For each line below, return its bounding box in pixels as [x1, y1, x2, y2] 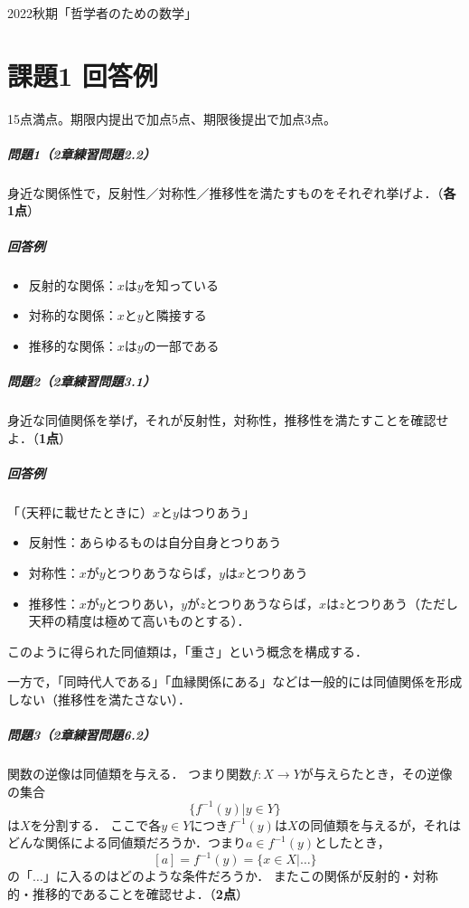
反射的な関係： [28, 275, 117, 294]
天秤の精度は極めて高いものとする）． [28, 611, 250, 630]
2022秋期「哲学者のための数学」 [7, 4, 197, 22]
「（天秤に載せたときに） [7, 502, 153, 521]
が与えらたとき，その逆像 [300, 764, 453, 783]
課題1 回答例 [7, 56, 158, 93]
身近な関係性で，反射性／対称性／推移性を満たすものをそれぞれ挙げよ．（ [7, 183, 444, 202]
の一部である [143, 336, 220, 355]
